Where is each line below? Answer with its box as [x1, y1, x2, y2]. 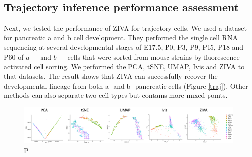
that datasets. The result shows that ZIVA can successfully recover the [4, 71, 218, 81]
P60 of [4, 51, 24, 62]
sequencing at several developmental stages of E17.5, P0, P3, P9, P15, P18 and [4, 42, 244, 52]
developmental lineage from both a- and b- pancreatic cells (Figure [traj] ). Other [4, 80, 248, 91]
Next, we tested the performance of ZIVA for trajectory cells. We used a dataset [4, 23, 247, 33]
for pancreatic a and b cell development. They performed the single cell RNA [4, 32, 238, 42]
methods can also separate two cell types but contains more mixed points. [4, 90, 228, 100]
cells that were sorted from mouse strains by [67, 51, 202, 62]
